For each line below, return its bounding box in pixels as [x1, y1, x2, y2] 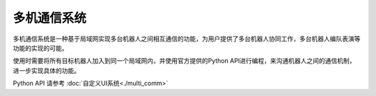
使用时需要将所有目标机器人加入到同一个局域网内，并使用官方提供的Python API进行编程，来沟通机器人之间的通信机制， [13, 57, 356, 65]
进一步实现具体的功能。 [13, 66, 80, 75]
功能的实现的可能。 [13, 44, 68, 52]
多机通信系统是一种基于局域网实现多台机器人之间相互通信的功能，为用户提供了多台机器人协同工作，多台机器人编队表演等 [13, 35, 361, 43]
